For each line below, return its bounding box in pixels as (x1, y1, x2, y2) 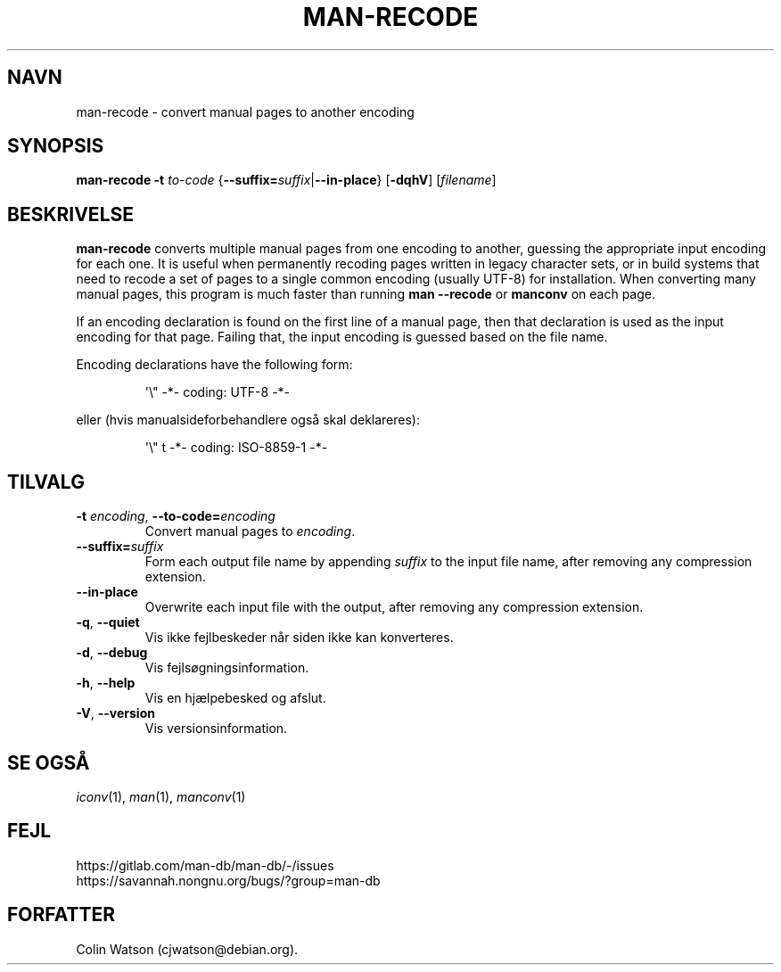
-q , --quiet (76, 614, 140, 630)
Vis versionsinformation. (144, 721, 288, 737)
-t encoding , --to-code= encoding (76, 508, 275, 524)
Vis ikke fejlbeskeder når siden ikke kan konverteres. (144, 630, 454, 646)
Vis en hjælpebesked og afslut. (144, 690, 326, 706)
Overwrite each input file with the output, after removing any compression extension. (144, 599, 644, 615)
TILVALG (7, 470, 85, 493)
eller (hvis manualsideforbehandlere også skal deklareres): (76, 412, 421, 428)
